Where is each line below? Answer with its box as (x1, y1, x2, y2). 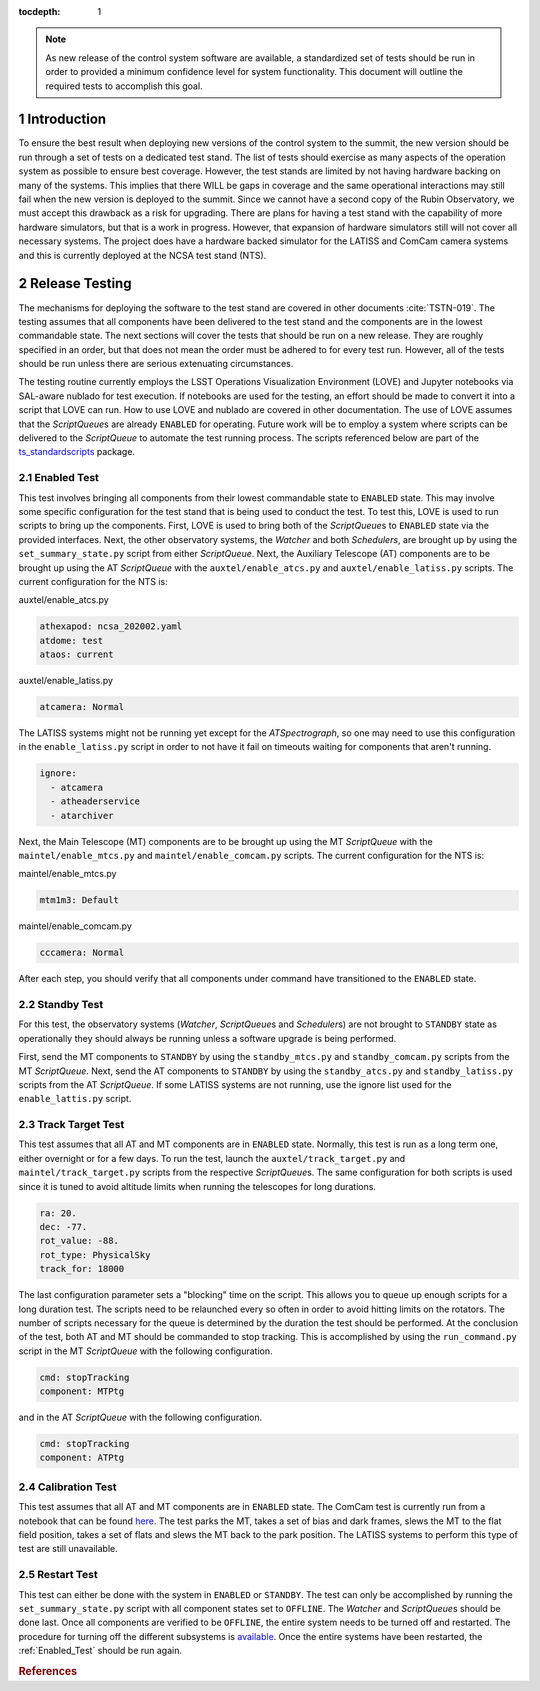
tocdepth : (18, 6, 61, 17)
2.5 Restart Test (18, 1568, 99, 1582)
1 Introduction (18, 111, 107, 128)
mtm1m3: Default (39, 895, 120, 906)
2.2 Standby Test (18, 998, 104, 1012)
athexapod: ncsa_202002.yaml (39, 621, 183, 632)
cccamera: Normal (39, 947, 125, 959)
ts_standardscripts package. (18, 446, 135, 458)
